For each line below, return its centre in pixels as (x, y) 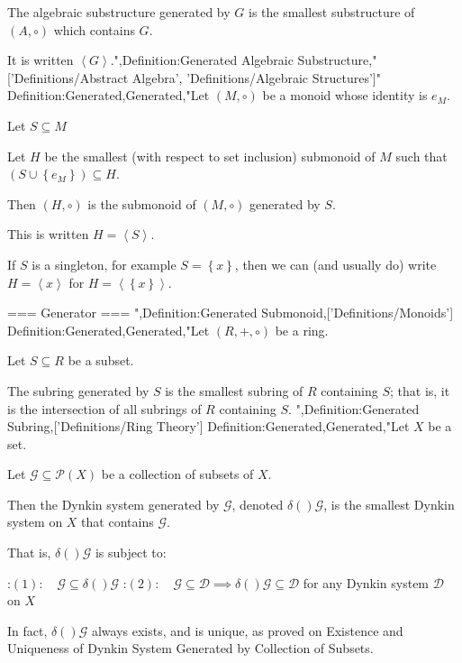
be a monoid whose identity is (345, 95)
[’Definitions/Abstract (68, 77)
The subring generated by (78, 390)
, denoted (258, 504)
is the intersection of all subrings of (104, 408)
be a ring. (302, 330)
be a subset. (101, 360)
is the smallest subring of (234, 390)
